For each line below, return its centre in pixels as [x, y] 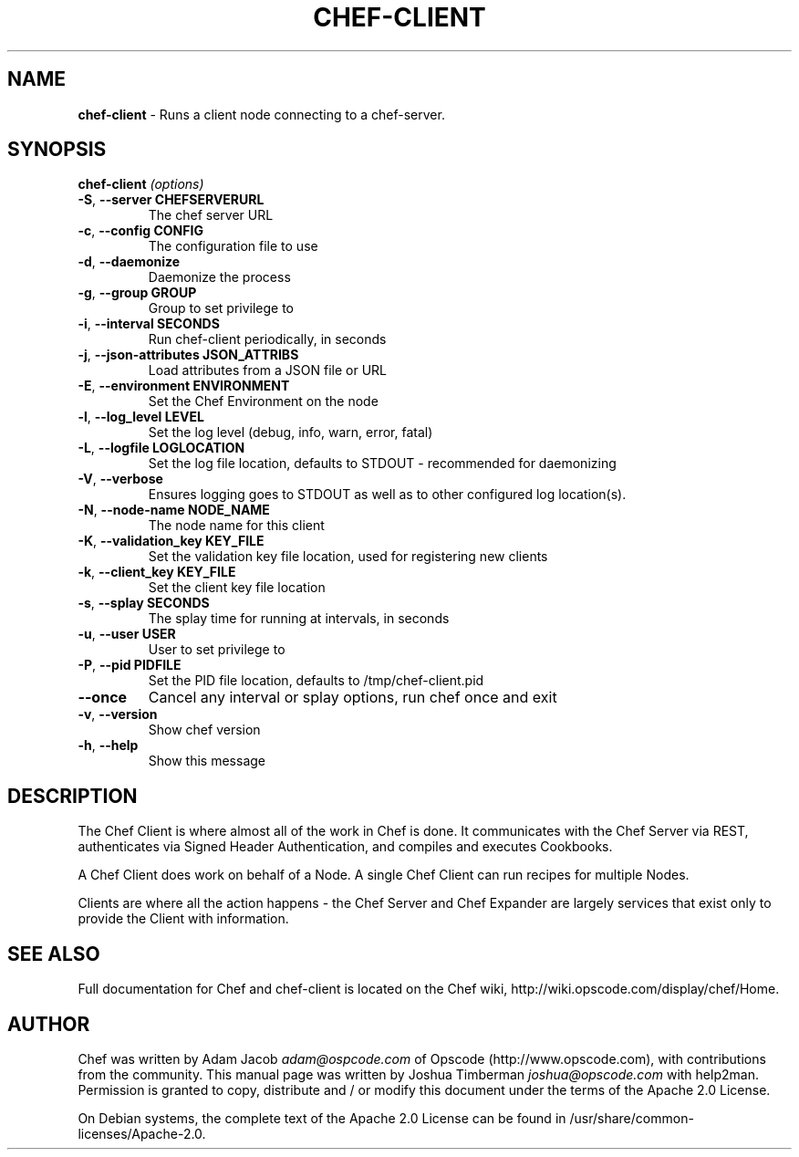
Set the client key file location [237, 588]
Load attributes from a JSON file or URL [268, 370]
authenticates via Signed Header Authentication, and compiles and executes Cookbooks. [345, 847]
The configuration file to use [233, 246]
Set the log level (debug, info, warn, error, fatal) [291, 433]
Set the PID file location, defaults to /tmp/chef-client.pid [316, 681]
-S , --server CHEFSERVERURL [171, 200]
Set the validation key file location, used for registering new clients [348, 557]
